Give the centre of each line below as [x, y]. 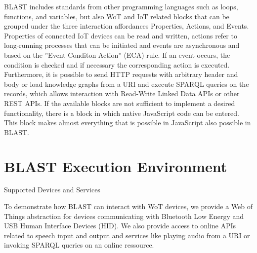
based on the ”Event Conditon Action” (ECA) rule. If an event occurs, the [117, 54]
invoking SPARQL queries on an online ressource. [79, 245]
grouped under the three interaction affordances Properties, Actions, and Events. [127, 26]
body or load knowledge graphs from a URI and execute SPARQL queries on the [127, 84]
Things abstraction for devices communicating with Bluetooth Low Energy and [124, 216]
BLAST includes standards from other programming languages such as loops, [121, 6]
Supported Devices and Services [52, 190]
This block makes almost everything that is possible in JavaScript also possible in [128, 123]
